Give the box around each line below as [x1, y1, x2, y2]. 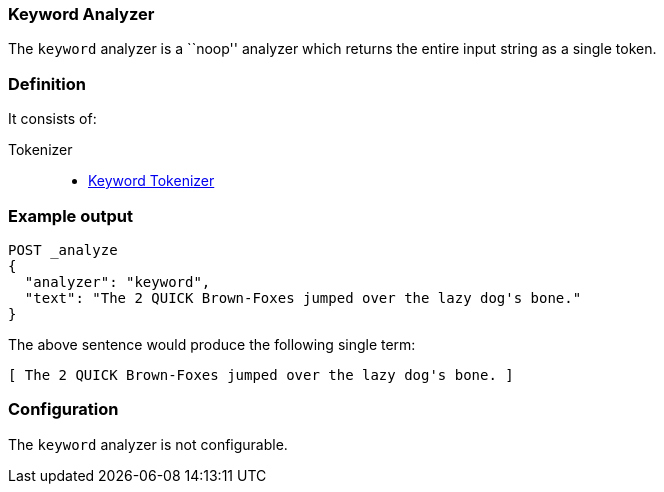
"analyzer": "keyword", [24, 273, 211, 290]
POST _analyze [8, 241, 118, 258]
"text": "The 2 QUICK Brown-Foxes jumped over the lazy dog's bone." [24, 289, 582, 306]
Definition [8, 73, 86, 94]
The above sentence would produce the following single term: [8, 335, 416, 353]
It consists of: [8, 110, 97, 128]
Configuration [8, 399, 119, 420]
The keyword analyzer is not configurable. [8, 435, 288, 453]
